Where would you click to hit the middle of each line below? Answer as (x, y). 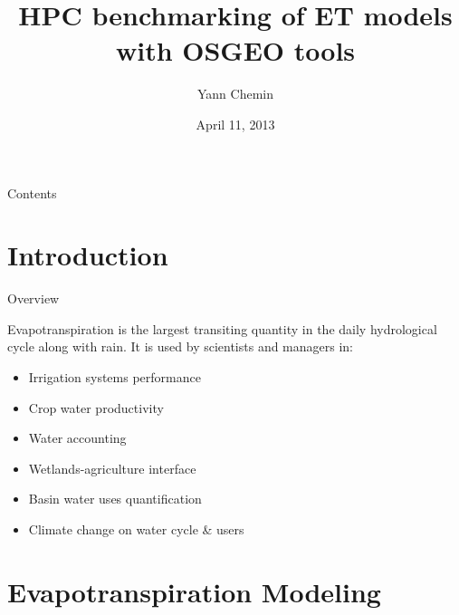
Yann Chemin (235, 94)
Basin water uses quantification (115, 499)
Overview (33, 298)
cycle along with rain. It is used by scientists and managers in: (181, 346)
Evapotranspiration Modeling (194, 591)
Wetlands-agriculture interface (112, 468)
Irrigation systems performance (115, 377)
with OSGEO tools (235, 50)
